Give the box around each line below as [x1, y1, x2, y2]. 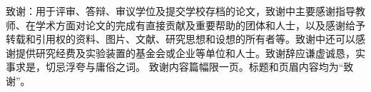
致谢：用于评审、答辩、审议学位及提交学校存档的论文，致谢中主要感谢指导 [6, 4, 355, 18]
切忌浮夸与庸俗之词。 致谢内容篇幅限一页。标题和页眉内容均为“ [45, 59, 344, 74]
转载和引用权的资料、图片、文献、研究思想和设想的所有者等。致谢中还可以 [6, 31, 355, 46]
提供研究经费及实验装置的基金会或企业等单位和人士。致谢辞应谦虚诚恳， [15, 45, 355, 60]
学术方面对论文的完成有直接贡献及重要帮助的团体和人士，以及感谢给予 [35, 17, 365, 32]
